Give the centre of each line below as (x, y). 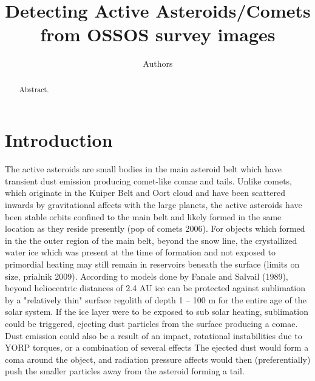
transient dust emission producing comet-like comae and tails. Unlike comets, (149, 180)
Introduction (59, 140)
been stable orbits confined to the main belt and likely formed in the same (143, 216)
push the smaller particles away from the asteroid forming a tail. (125, 371)
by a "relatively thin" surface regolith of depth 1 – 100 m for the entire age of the (156, 299)
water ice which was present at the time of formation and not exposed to (140, 252)
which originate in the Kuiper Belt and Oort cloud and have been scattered (145, 193)
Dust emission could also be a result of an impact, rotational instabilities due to (154, 335)
